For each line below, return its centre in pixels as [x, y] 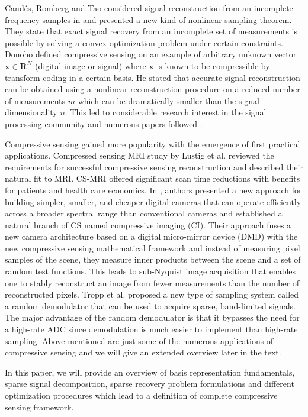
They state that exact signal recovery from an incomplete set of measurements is [151, 31]
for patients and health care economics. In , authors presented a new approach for [153, 190]
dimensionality [31, 112]
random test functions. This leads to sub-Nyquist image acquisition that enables [150, 271]
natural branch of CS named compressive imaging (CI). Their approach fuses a [148, 224]
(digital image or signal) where [91, 65]
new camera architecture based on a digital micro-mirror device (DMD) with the [151, 236]
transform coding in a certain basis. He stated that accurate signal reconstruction [153, 77]
